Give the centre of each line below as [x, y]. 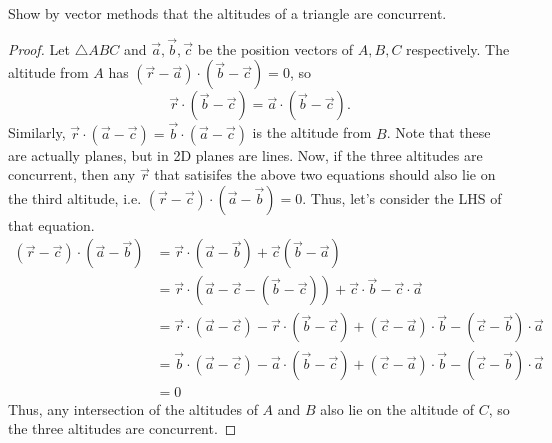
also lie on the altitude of [397, 408]
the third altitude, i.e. [75, 197]
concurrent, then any [72, 174]
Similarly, [37, 132]
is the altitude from [312, 132]
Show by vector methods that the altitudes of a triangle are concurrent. [227, 13]
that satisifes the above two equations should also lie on [325, 174]
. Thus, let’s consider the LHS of [402, 197]
